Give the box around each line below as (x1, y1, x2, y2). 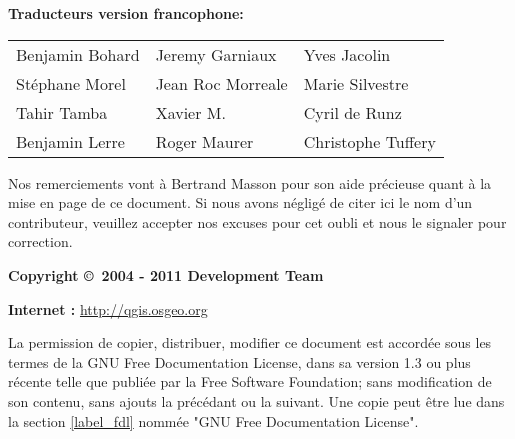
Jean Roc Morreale (155, 71, 288, 95)
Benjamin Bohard (16, 42, 140, 66)
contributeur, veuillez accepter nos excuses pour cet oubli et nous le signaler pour (8, 211, 507, 232)
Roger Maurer (155, 129, 254, 153)
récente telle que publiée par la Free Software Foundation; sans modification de (8, 371, 492, 392)
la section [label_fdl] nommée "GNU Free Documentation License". (8, 410, 419, 431)
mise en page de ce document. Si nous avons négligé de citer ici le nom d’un (8, 192, 473, 213)
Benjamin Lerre (16, 129, 125, 153)
